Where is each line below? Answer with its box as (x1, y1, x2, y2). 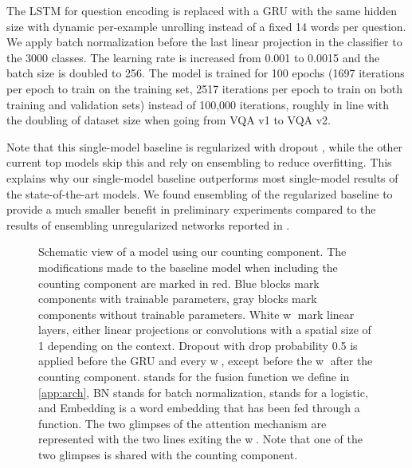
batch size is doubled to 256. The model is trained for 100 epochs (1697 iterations (6, 65, 405, 81)
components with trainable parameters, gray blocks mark (38, 290, 317, 307)
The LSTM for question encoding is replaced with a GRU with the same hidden (6, 2, 398, 18)
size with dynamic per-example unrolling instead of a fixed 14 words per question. (6, 18, 406, 34)
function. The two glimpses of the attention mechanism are (38, 415, 327, 431)
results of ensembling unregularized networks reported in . (6, 216, 290, 233)
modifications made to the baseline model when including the (38, 258, 338, 275)
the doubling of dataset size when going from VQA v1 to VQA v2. (6, 112, 331, 128)
